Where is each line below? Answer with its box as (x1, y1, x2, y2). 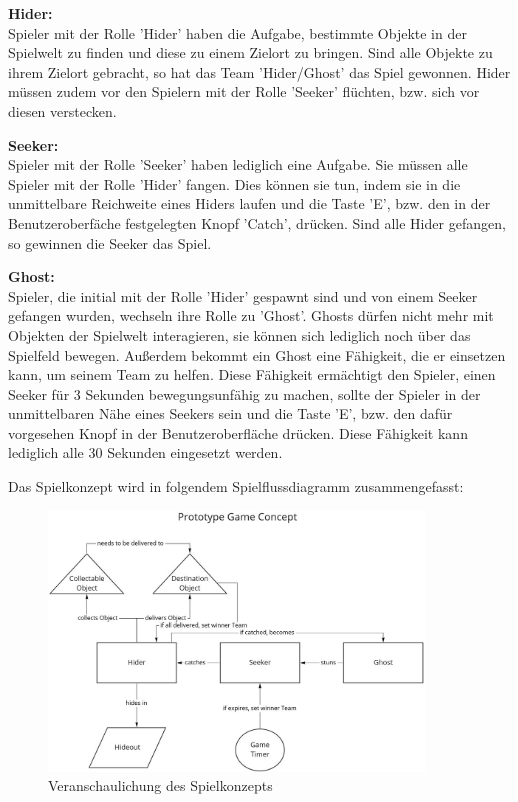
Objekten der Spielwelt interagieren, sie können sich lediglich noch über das (8, 324, 471, 345)
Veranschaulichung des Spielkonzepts (48, 775, 273, 796)
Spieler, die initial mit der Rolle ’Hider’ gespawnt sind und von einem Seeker (8, 285, 478, 306)
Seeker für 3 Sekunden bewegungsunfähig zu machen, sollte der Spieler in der (8, 383, 481, 404)
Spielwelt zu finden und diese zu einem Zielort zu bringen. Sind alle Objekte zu (8, 42, 493, 63)
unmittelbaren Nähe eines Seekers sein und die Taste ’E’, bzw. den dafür (8, 403, 453, 424)
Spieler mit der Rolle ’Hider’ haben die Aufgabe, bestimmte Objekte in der (8, 22, 467, 43)
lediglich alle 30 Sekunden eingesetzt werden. (8, 442, 283, 463)
